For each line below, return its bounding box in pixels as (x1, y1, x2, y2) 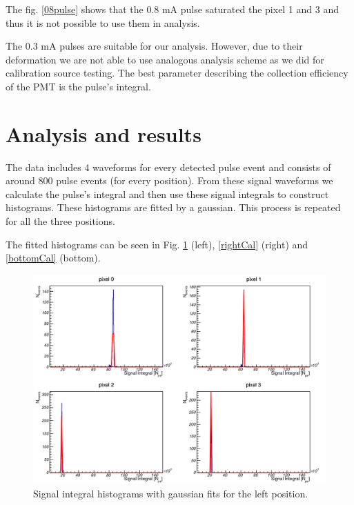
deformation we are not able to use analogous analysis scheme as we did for (6, 52, 324, 66)
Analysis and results (6, 119, 201, 148)
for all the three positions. (6, 214, 115, 228)
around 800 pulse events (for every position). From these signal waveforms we (6, 173, 333, 188)
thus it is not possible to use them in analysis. (6, 15, 200, 30)
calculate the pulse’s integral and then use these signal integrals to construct (6, 186, 329, 201)
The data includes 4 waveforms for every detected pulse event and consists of (6, 159, 331, 174)
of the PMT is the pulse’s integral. (6, 79, 151, 93)
